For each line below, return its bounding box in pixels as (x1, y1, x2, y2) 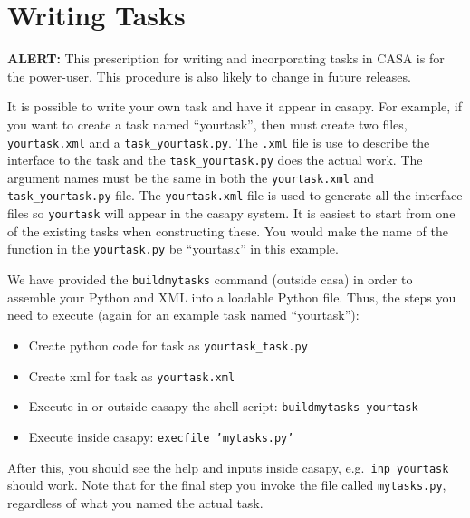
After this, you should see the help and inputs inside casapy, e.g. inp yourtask (7, 457, 449, 476)
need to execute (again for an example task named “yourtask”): (7, 305, 360, 324)
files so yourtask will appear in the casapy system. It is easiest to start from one (7, 204, 456, 223)
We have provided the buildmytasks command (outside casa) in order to (7, 270, 413, 289)
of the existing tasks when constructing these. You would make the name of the (7, 221, 448, 240)
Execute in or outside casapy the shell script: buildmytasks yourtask (28, 397, 418, 416)
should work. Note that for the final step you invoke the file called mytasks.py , (7, 475, 446, 494)
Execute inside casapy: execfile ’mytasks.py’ (28, 427, 294, 446)
